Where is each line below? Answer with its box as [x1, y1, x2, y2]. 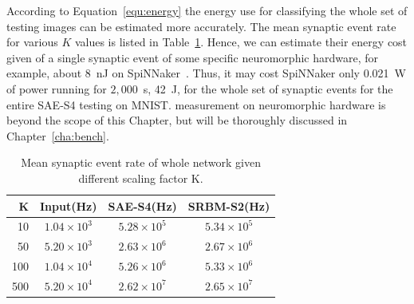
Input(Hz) [40, 197, 97, 214]
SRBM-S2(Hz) [187, 197, 270, 214]
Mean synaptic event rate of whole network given [21, 154, 261, 171]
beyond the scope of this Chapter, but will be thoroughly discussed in [6, 112, 348, 128]
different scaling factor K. [78, 169, 203, 186]
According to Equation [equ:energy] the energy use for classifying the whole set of [6, 2, 408, 18]
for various [6, 34, 58, 50]
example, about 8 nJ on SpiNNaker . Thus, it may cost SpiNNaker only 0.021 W [6, 65, 406, 81]
